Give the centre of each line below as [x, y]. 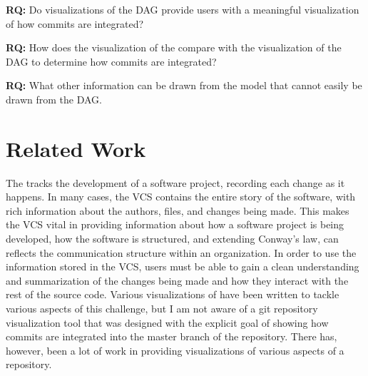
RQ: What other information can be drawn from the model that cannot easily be [184, 85]
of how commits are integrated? [75, 23]
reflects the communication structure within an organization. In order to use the [181, 252]
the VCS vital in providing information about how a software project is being [175, 224]
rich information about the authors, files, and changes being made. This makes [178, 210]
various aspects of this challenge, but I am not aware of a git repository [162, 309]
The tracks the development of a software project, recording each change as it [175, 182]
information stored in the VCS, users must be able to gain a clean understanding [183, 266]
